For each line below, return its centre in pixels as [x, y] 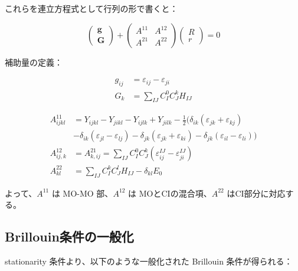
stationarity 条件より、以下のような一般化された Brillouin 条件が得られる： [149, 261]
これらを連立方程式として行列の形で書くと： [91, 8]
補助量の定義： [34, 62]
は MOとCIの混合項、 [170, 193]
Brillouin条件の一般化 [69, 236]
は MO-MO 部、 [82, 193]
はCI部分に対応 [256, 193]
